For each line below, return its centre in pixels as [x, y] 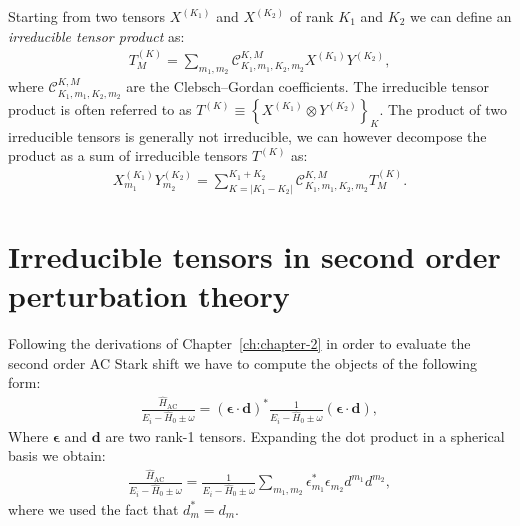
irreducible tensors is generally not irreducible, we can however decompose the [247, 135]
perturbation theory [149, 295]
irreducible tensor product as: [96, 35]
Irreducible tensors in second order [254, 255]
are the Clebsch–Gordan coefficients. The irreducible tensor [307, 86]
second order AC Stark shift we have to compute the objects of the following [242, 362]
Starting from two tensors [86, 16]
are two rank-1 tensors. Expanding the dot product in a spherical [305, 435]
